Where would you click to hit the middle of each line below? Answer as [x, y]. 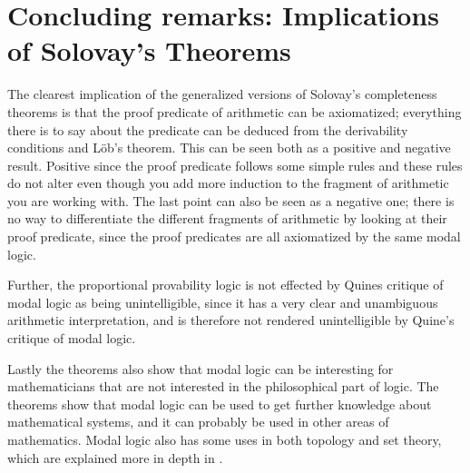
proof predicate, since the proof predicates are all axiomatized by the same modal [234, 236]
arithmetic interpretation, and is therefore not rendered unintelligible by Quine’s [231, 320]
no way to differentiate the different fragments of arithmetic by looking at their [227, 218]
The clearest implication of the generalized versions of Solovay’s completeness [222, 94]
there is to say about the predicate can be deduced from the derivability [208, 129]
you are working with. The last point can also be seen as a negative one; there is [231, 200]
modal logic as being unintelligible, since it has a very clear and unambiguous [223, 302]
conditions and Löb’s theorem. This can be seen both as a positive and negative [229, 148]
